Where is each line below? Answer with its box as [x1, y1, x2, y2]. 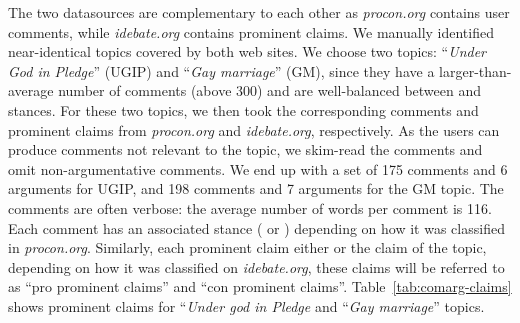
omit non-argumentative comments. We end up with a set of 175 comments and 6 [8, 158, 508, 179]
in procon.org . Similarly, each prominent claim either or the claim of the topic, [8, 237, 487, 258]
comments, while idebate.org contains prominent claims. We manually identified [8, 21, 494, 42]
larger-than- [439, 60, 512, 81]
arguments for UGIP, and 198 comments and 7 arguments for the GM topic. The [8, 178, 504, 199]
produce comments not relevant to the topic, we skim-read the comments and [8, 139, 483, 160]
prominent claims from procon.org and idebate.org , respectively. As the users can [8, 119, 500, 140]
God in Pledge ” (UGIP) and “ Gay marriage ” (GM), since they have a [8, 60, 435, 81]
